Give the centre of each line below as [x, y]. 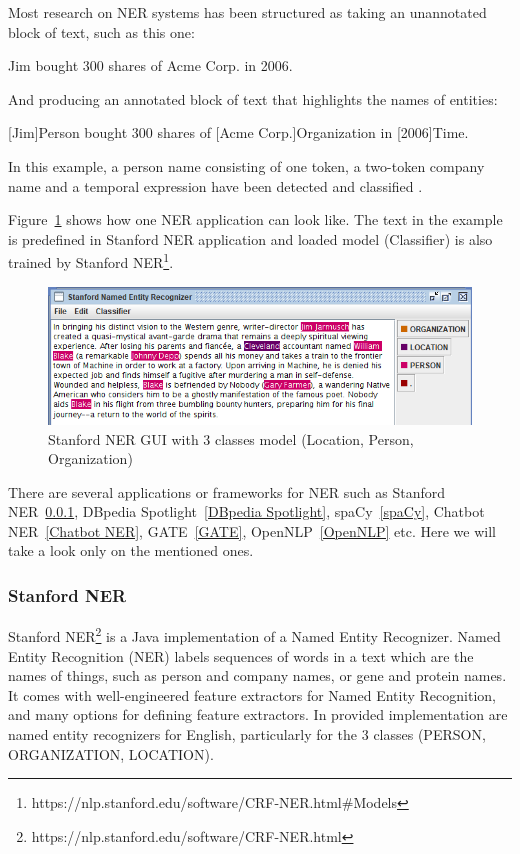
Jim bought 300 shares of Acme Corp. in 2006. [150, 65]
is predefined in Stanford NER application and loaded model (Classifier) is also [250, 238]
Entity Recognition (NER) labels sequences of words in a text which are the [241, 655]
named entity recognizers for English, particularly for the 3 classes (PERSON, [247, 733]
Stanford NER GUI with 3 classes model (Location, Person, [231, 438]
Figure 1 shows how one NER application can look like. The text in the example [255, 219]
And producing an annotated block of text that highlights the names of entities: [253, 98]
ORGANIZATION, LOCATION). [111, 753]
